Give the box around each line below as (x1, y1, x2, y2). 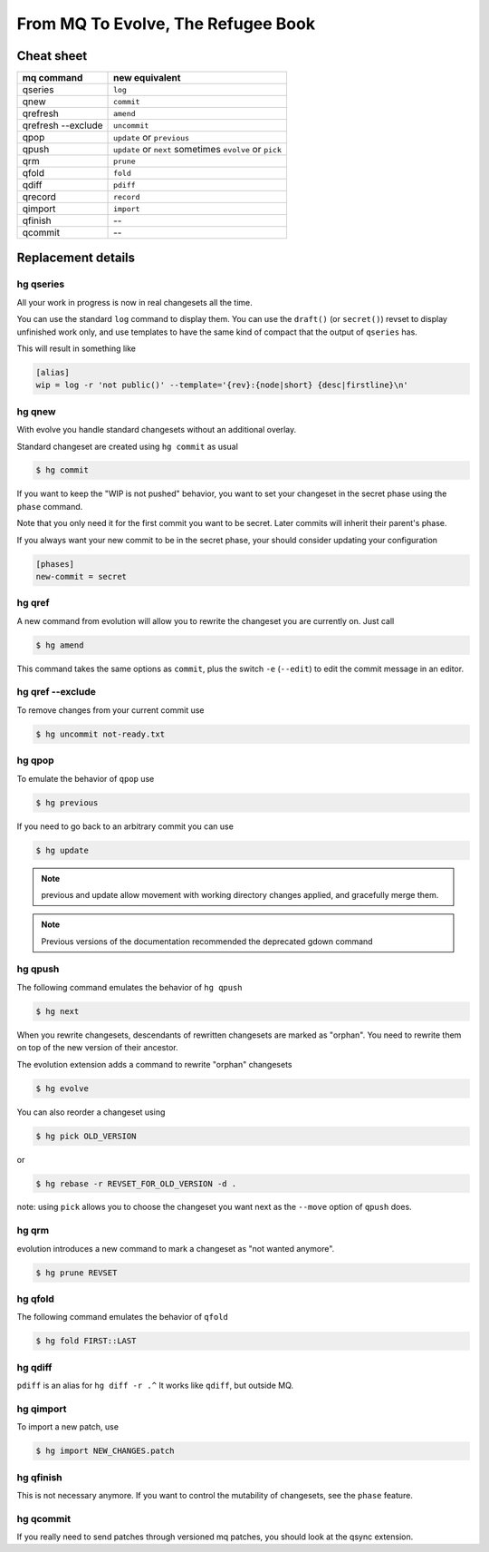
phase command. (16, 501, 83, 512)
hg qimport (16, 1402, 67, 1415)
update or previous (113, 132, 190, 144)
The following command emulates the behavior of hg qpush (16, 981, 244, 992)
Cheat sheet (16, 48, 88, 63)
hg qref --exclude (16, 686, 97, 698)
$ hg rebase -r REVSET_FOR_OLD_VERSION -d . (35, 1178, 237, 1188)
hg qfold (16, 1293, 54, 1305)
